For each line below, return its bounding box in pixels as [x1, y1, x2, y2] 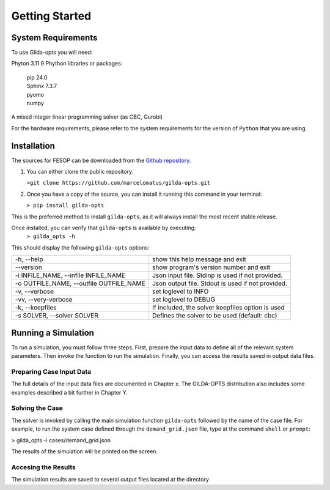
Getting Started [11, 9, 92, 23]
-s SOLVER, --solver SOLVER [15, 311, 99, 320]
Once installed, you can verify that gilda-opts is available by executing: [11, 224, 196, 232]
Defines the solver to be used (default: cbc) [152, 311, 277, 320]
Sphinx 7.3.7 [26, 83, 57, 90]
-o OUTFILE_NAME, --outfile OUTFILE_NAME [15, 279, 146, 288]
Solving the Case [11, 404, 64, 412]
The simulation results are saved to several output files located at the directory [11, 476, 210, 483]
